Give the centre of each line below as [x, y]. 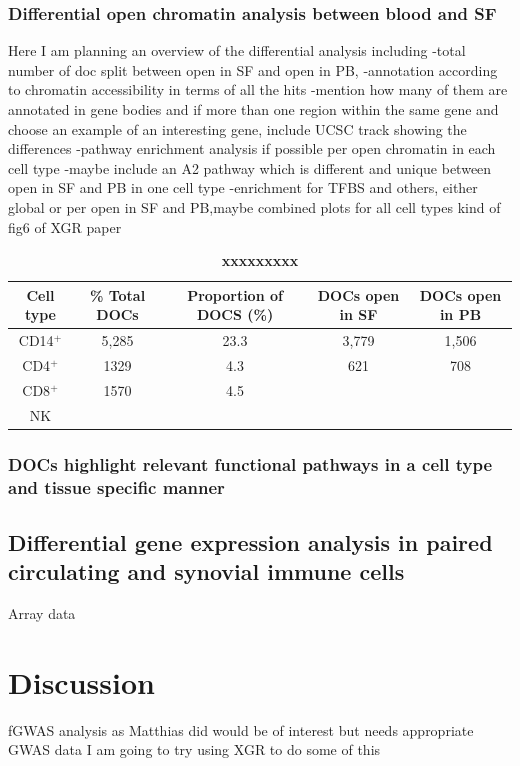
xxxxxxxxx [260, 260]
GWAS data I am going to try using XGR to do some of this [194, 749]
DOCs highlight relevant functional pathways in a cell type [250, 463]
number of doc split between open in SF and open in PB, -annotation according [253, 69]
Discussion [81, 681]
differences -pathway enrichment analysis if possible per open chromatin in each [252, 148]
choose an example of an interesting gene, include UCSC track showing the [237, 128]
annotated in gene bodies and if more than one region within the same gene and [253, 109]
